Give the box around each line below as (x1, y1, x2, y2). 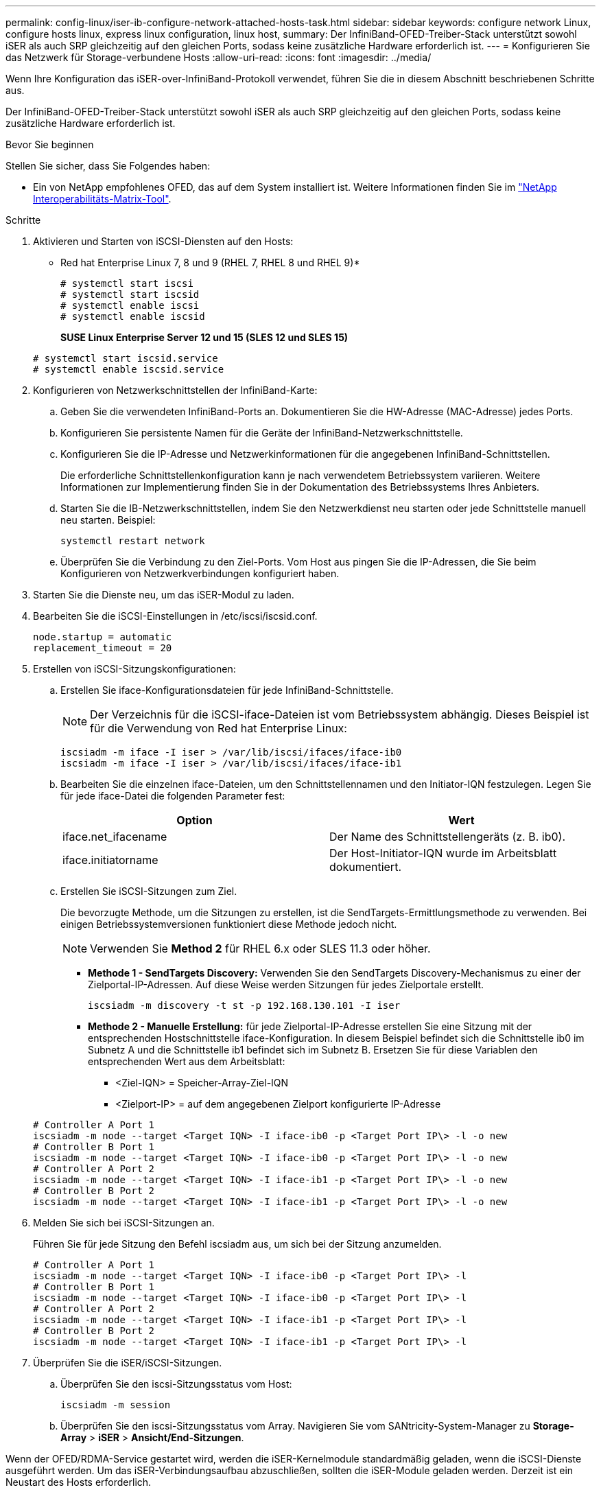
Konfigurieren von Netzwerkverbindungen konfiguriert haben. (60, 568, 340, 579)
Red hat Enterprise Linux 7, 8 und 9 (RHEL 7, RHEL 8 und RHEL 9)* (60, 257, 360, 268)
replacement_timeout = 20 (33, 642, 172, 653)
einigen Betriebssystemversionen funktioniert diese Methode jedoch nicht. (60, 918, 397, 930)
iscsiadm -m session (60, 1399, 171, 1410)
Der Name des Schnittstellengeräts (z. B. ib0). (329, 830, 565, 843)
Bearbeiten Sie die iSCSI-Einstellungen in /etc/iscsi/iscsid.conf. (33, 610, 318, 622)
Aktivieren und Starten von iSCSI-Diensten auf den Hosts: (33, 235, 294, 247)
